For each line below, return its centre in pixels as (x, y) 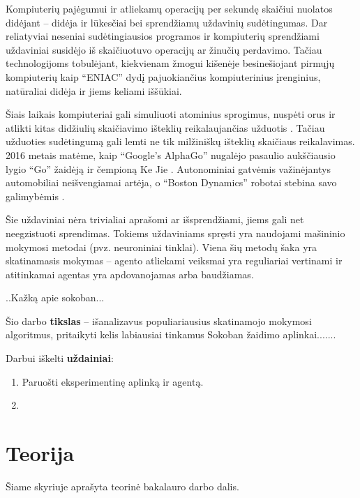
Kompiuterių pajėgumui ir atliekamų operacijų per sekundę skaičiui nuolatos (169, 8)
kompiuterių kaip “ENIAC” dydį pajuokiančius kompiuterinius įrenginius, (163, 76)
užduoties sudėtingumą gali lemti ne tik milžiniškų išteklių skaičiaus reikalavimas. (180, 141)
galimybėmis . (35, 196)
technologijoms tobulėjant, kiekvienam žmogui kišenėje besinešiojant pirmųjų (170, 63)
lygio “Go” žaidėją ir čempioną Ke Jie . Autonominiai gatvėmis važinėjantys (168, 168)
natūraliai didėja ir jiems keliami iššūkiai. (94, 90)
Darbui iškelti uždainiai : (60, 358)
